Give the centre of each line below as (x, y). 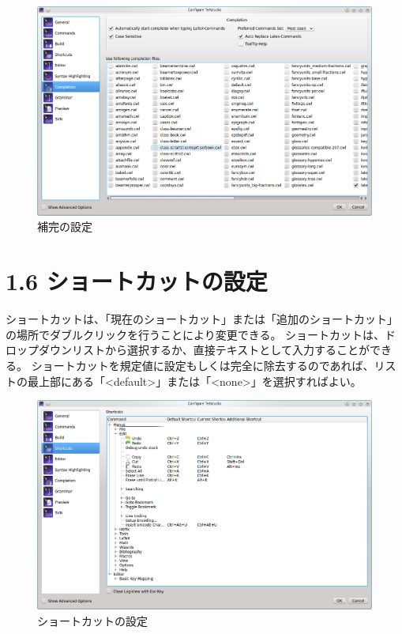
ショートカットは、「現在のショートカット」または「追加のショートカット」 (202, 319)
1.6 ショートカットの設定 (137, 281)
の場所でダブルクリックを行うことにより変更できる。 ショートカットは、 (195, 334)
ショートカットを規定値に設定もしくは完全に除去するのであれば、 (203, 365)
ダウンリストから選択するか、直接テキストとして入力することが (204, 350)
